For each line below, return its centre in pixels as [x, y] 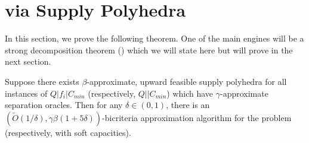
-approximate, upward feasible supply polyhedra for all [187, 81]
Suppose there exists [42, 81]
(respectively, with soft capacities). [68, 132]
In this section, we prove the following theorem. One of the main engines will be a [154, 38]
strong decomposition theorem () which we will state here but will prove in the [149, 50]
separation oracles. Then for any [64, 105]
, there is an [188, 105]
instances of [26, 93]
